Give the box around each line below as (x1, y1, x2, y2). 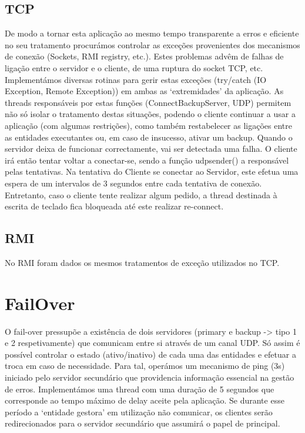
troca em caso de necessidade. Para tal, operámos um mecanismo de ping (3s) (5, 359, 285, 372)
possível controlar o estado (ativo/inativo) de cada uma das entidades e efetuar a (5, 348, 296, 360)
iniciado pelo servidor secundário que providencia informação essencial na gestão (5, 371, 294, 383)
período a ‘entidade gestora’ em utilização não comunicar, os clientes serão (5, 405, 273, 418)
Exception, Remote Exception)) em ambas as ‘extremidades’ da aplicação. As (5, 85, 284, 97)
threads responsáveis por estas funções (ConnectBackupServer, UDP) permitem (5, 96, 291, 108)
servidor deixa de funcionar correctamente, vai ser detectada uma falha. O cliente (5, 142, 297, 155)
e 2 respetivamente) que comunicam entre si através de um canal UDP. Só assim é (5, 337, 300, 349)
